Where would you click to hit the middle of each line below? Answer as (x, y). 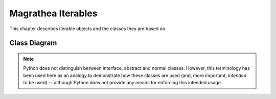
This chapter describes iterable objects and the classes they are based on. (88, 29)
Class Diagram (33, 43)
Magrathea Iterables (53, 13)
